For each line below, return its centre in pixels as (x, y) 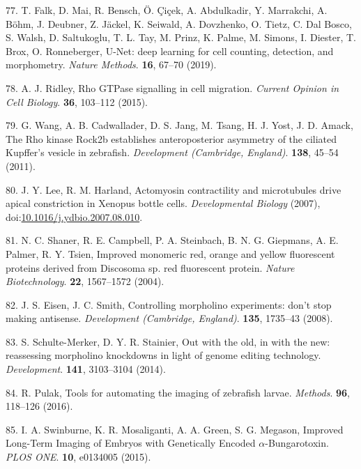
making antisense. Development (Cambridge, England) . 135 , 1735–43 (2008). (169, 318)
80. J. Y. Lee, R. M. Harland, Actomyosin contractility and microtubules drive (174, 189)
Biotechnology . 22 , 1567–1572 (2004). (85, 281)
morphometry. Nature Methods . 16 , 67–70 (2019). (111, 64)
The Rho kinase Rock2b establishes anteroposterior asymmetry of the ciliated (171, 138)
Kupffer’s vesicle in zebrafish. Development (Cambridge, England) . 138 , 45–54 (172, 152)
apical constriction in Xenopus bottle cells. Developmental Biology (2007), (163, 203)
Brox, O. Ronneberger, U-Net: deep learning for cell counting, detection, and (170, 51)
